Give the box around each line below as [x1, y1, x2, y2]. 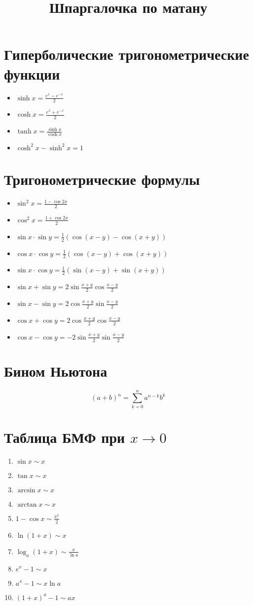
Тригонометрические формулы [4, 169, 200, 189]
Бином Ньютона [4, 360, 108, 381]
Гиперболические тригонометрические [4, 44, 249, 64]
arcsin [17, 486, 36, 494]
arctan [17, 501, 37, 508]
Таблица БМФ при [4, 427, 125, 447]
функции [4, 63, 60, 84]
